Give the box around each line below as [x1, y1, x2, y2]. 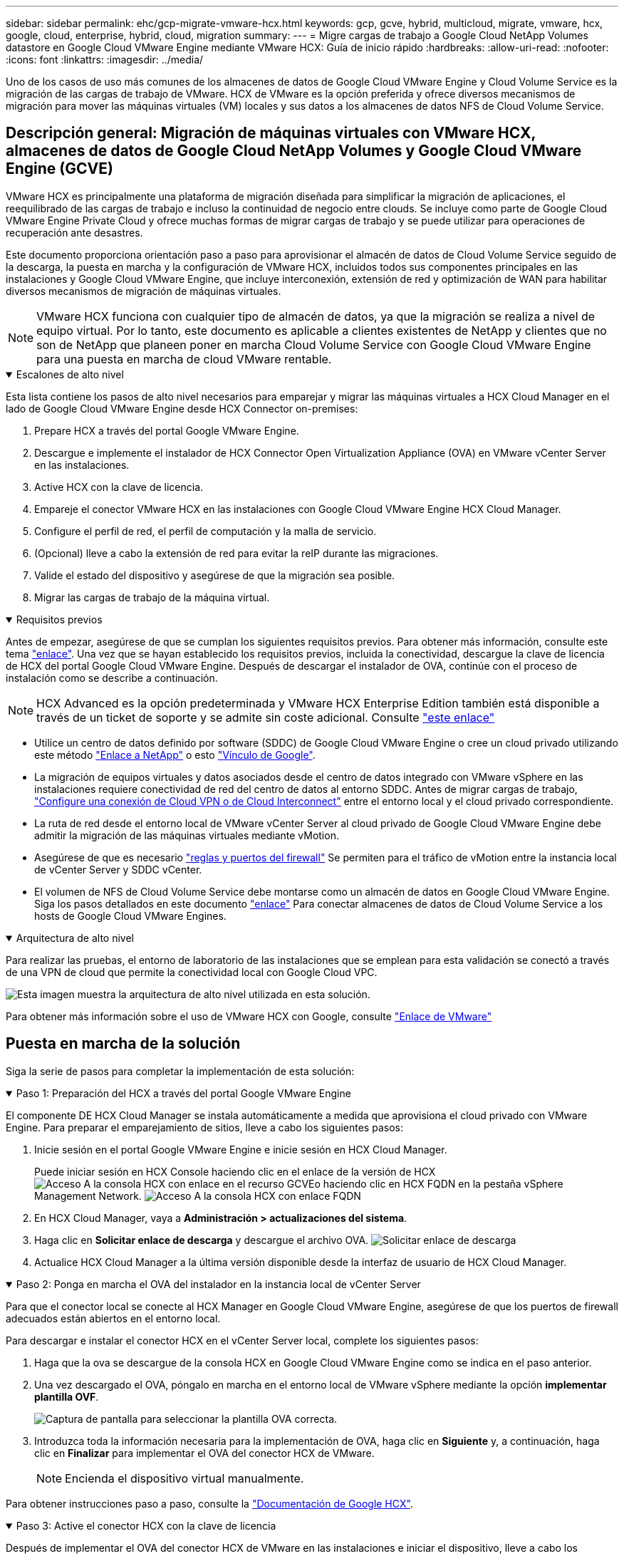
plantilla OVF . [34, 1390, 99, 1403]
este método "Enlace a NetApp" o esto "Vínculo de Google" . [34, 748, 316, 761]
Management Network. [34, 1189, 142, 1202]
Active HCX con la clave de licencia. [34, 480, 204, 493]
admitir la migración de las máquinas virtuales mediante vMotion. [34, 829, 339, 841]
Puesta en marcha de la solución [6, 1034, 241, 1053]
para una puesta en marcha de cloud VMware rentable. [36, 351, 332, 366]
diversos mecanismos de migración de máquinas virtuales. [6, 284, 281, 297]
